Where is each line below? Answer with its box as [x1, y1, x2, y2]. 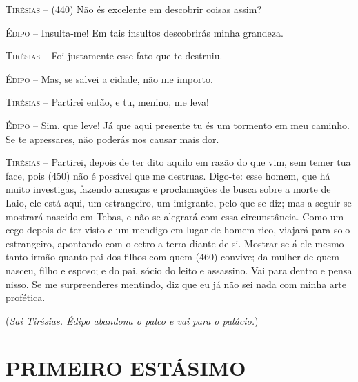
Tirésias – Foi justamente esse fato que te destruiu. [6, 48, 223, 63]
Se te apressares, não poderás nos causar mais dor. [6, 131, 219, 146]
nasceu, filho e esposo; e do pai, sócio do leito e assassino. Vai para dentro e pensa [6, 262, 352, 277]
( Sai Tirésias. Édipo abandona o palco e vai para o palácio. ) [6, 313, 259, 327]
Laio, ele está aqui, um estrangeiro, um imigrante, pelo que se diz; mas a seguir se [6, 195, 352, 209]
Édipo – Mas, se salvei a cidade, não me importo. [6, 71, 213, 86]
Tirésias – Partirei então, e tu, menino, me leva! [6, 95, 209, 109]
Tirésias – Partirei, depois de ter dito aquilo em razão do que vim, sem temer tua [6, 155, 351, 169]
